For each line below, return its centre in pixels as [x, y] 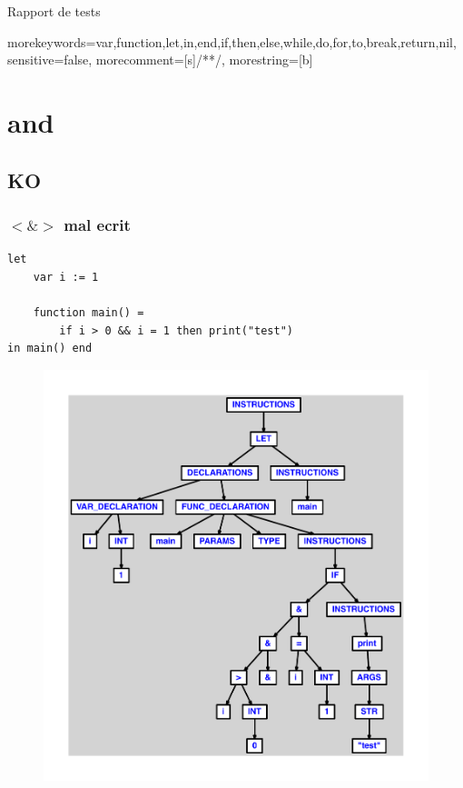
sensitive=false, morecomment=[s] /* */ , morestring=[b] [160, 60]
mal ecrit [97, 224]
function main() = [89, 312]
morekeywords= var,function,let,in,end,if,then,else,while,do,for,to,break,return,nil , [232, 41]
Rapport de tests [54, 11]
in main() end [50, 349]
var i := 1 [66, 277]
